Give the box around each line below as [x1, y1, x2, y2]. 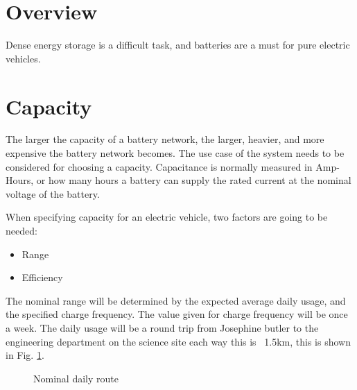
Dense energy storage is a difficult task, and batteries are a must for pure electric [6, 37, 350, 52]
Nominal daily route [33, 371, 119, 385]
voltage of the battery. [6, 186, 100, 201]
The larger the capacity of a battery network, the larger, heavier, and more [6, 132, 324, 146]
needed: [6, 223, 37, 237]
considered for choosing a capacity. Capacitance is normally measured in [6, 159, 313, 173]
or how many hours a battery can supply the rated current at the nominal [36, 173, 351, 187]
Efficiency [21, 270, 63, 285]
